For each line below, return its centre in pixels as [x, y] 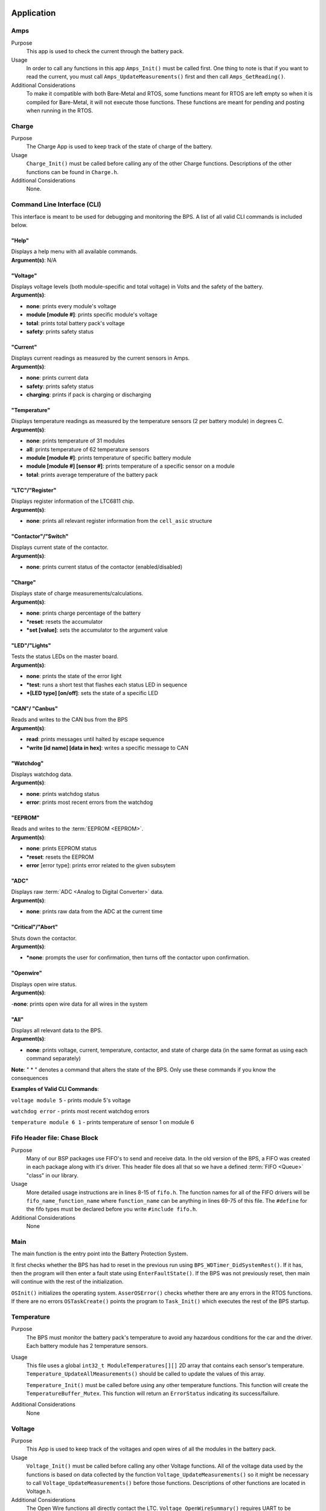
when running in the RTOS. [60, 110]
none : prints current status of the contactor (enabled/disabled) [104, 567]
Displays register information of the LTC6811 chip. [73, 501]
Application [34, 13]
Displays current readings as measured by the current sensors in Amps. [101, 358]
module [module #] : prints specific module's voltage [92, 315]
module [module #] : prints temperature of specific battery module [109, 458]
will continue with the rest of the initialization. [67, 1282]
